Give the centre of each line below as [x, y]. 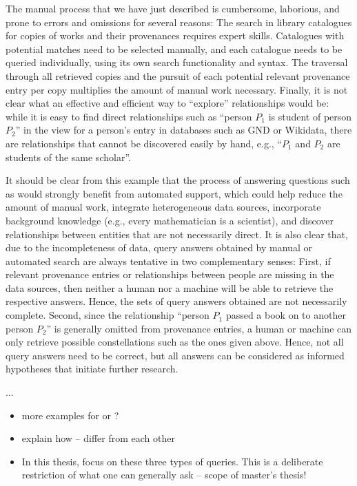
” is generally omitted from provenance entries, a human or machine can [199, 328]
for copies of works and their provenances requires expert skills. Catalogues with [175, 35]
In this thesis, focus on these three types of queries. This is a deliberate [172, 461]
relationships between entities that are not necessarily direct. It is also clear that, [177, 234]
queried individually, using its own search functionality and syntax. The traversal [177, 62]
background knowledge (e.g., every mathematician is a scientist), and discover [170, 220]
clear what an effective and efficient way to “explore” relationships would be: [167, 103]
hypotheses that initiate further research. [92, 369]
